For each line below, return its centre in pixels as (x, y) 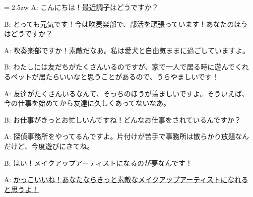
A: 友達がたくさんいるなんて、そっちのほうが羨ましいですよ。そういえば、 (126, 93)
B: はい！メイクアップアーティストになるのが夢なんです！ (98, 163)
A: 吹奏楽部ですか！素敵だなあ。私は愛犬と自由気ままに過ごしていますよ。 (127, 50)
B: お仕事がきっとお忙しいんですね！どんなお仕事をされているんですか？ (123, 119)
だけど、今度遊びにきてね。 (49, 146)
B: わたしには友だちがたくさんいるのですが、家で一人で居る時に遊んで (120, 67)
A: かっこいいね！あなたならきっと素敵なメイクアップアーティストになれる (126, 179)
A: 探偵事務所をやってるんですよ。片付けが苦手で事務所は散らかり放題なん (126, 136)
